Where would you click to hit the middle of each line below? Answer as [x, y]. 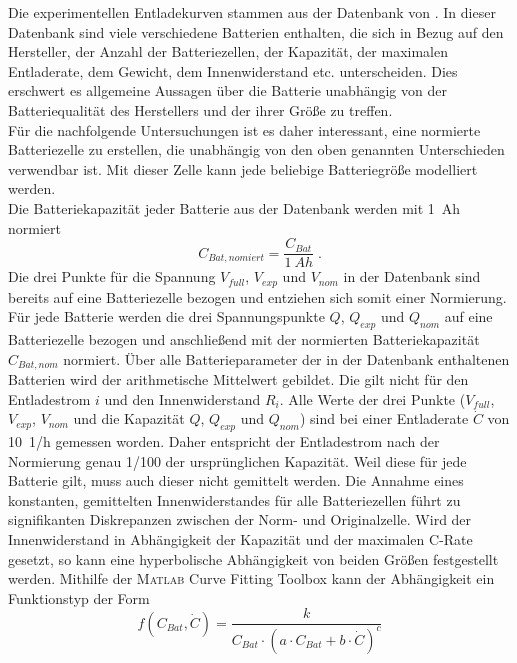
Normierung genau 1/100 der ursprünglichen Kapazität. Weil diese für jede [237, 460]
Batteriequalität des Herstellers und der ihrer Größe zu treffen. [200, 109]
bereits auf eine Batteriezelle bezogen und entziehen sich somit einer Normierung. [257, 296]
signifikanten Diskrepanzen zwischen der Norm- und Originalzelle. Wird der [240, 519]
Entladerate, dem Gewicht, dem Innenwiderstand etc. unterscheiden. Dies [233, 70]
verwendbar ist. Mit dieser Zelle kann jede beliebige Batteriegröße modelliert [243, 168]
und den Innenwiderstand [182, 398]
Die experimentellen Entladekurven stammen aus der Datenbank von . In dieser [252, 12]
